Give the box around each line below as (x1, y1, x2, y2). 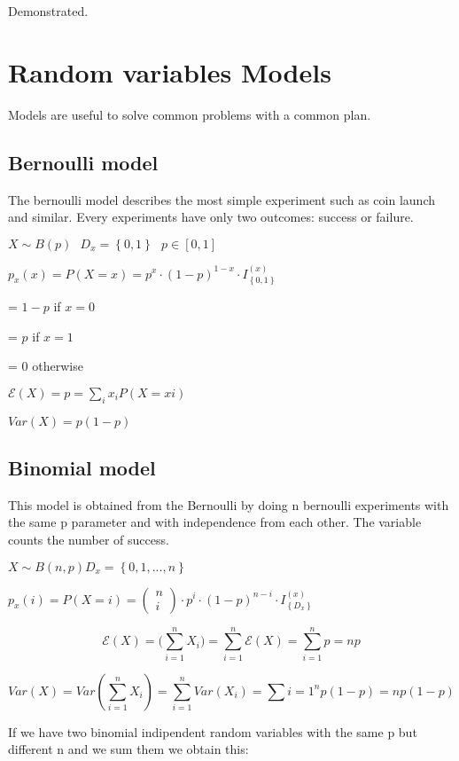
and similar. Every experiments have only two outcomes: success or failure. (8, 208, 414, 226)
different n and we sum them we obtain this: (8, 740, 249, 758)
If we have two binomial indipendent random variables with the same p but (8, 722, 417, 741)
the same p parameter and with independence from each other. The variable (8, 513, 422, 531)
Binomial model (8, 453, 156, 481)
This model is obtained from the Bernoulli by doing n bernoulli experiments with (8, 495, 449, 514)
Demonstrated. (8, 2, 89, 20)
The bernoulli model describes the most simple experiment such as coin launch (8, 190, 435, 208)
